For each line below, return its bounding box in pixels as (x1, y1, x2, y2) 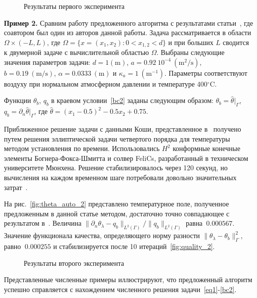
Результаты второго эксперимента (24, 257, 124, 268)
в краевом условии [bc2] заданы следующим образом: (51, 95, 214, 105)
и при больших (168, 37, 214, 47)
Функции (4, 95, 31, 105)
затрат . (4, 182, 28, 192)
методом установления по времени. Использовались (4, 143, 160, 153)
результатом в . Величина (4, 218, 82, 228)
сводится (222, 37, 249, 47)
